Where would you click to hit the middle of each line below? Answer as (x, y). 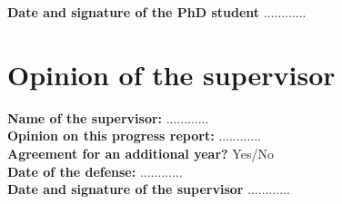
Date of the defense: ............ (95, 171)
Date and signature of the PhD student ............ (157, 12)
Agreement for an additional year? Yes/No (141, 153)
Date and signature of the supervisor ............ (149, 189)
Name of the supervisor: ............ (108, 117)
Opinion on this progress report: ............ (134, 136)
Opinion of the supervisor (171, 74)
